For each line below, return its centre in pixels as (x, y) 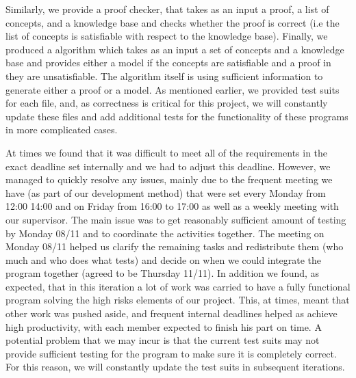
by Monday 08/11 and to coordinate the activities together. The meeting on (165, 233)
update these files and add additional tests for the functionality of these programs (177, 116)
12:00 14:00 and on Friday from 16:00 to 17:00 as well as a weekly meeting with (172, 206)
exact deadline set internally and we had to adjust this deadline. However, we (168, 166)
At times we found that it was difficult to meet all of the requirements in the (167, 152)
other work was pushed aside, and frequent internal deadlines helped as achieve (171, 313)
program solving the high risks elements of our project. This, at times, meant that (178, 300)
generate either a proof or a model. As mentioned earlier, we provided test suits (173, 89)
